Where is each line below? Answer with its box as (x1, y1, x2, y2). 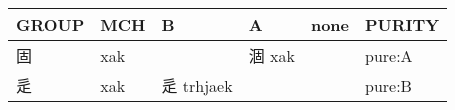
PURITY (365, 13, 440, 36)
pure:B (365, 73, 412, 97)
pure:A (365, 43, 413, 67)
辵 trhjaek (161, 74, 233, 97)
